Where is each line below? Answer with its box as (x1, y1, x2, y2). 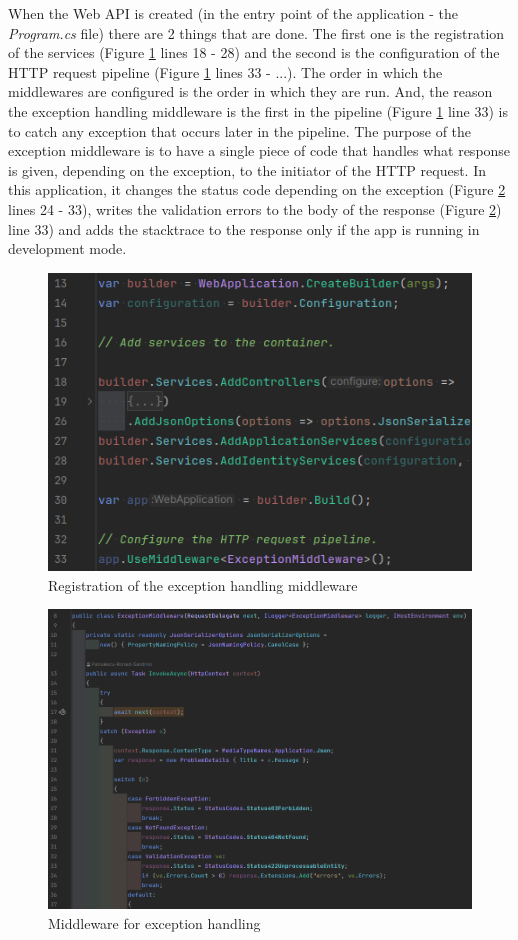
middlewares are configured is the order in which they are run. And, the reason (8, 81, 493, 102)
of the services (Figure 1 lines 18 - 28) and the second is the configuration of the (8, 42, 500, 63)
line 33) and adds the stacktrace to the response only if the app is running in (8, 218, 480, 239)
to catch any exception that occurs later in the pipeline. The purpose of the (8, 120, 472, 141)
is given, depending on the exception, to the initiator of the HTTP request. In (8, 159, 487, 180)
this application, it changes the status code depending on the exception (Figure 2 (8, 179, 506, 200)
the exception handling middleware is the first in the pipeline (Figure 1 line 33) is (8, 100, 508, 121)
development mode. (8, 238, 127, 259)
